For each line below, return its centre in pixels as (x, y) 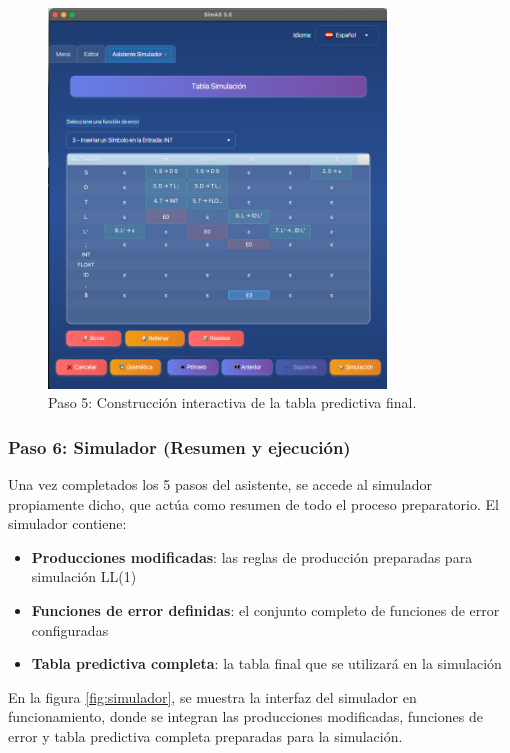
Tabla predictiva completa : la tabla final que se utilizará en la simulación (266, 663)
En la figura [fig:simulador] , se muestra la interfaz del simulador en (212, 696)
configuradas (70, 629)
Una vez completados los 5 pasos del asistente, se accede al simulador (220, 484)
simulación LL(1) (84, 576)
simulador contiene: (67, 523)
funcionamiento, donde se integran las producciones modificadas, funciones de (245, 716)
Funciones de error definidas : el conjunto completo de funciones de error (265, 610)
